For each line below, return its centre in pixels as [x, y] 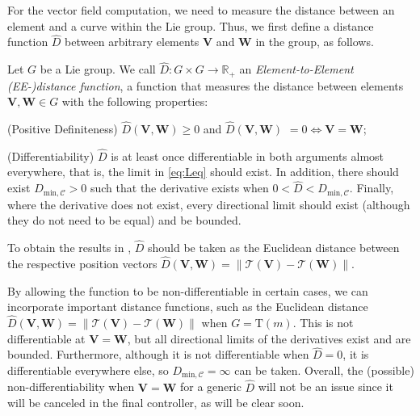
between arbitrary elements [132, 42]
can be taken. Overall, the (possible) [324, 370]
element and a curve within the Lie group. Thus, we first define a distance [191, 25]
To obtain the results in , [69, 248]
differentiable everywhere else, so [88, 370]
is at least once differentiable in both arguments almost [248, 155]
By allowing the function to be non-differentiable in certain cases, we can [188, 290]
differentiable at [46, 338]
